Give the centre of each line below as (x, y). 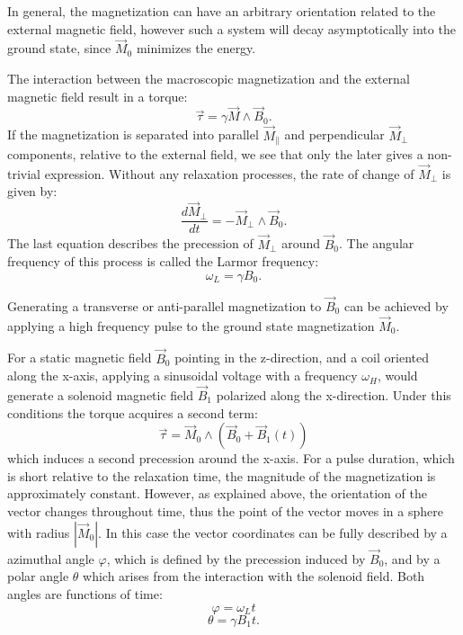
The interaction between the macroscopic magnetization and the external (209, 78)
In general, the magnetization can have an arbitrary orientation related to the (222, 11)
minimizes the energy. (196, 48)
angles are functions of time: (85, 593)
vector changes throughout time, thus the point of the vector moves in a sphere (225, 510)
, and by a (412, 558)
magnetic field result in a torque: (98, 96)
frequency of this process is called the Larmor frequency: (163, 261)
